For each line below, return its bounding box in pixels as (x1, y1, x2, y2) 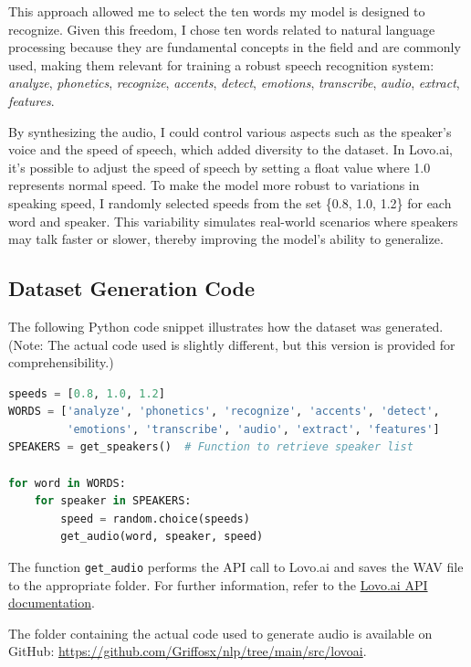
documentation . (8, 593, 95, 612)
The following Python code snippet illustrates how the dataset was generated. (8, 316, 444, 335)
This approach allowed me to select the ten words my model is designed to (8, 2, 425, 20)
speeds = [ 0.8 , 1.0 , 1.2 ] (8, 386, 165, 400)
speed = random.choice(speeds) (60, 512, 250, 525)
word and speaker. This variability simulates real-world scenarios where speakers (8, 211, 458, 230)
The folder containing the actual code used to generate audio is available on (8, 623, 433, 642)
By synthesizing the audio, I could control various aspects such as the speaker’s (8, 122, 452, 141)
